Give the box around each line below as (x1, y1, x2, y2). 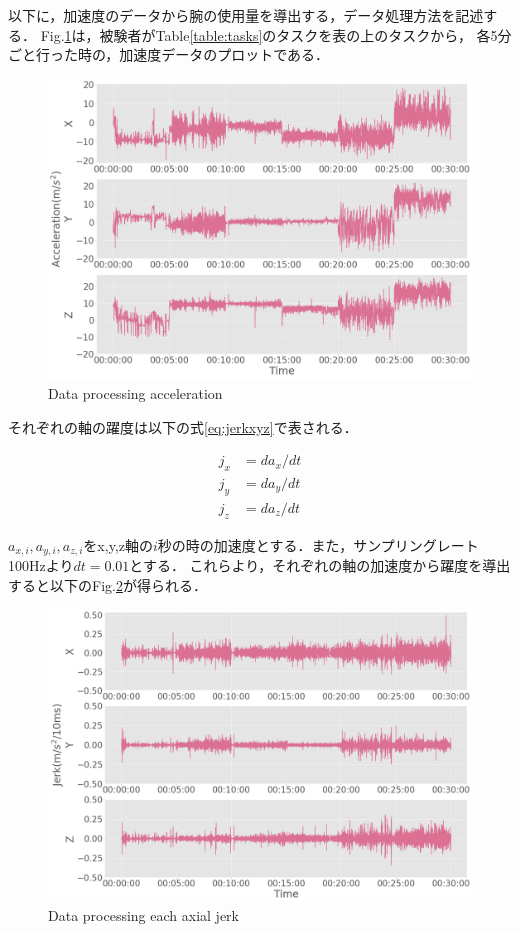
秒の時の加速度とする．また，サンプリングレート (157, 534, 479, 555)
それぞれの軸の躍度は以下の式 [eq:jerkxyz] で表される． (8, 416, 358, 437)
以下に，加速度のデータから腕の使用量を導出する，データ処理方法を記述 (8, 5, 484, 25)
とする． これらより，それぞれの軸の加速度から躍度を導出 (129, 555, 511, 576)
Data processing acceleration (48, 382, 223, 403)
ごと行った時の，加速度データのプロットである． (8, 44, 330, 65)
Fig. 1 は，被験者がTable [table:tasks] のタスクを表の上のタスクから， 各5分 (40, 24, 512, 45)
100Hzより (8, 555, 74, 576)
